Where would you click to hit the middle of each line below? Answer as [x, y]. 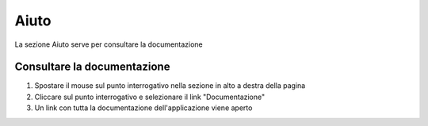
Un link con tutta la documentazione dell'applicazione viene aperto [143, 108]
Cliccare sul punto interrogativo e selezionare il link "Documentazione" [150, 97]
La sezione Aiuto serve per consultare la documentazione [109, 44]
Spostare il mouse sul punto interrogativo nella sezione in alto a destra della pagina [170, 86]
